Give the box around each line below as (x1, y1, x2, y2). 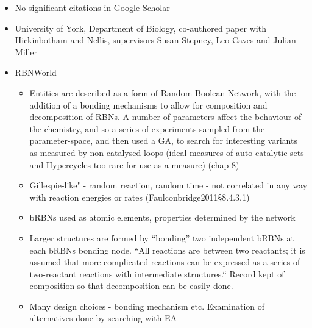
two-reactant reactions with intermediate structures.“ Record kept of (29, 267, 285, 280)
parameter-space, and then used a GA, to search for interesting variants (29, 134, 297, 147)
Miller (15, 45, 38, 58)
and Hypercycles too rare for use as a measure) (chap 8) (29, 158, 239, 171)
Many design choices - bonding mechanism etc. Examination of (29, 299, 265, 312)
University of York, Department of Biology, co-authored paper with (15, 21, 266, 34)
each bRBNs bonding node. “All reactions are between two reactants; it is (29, 243, 305, 256)
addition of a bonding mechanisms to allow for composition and (29, 98, 268, 111)
